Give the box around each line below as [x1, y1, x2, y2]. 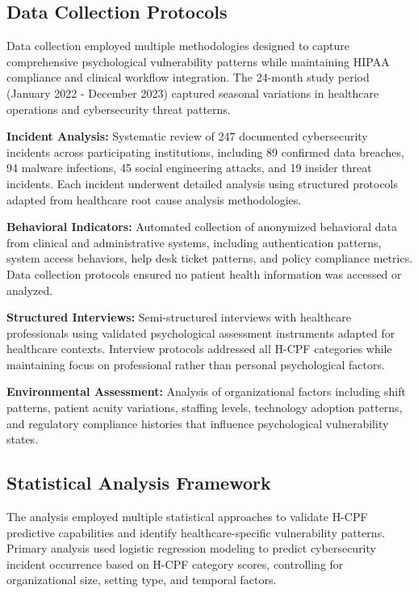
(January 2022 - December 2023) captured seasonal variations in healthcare [6, 84, 379, 101]
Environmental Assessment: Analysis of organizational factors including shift [6, 383, 406, 400]
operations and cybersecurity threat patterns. [6, 100, 231, 117]
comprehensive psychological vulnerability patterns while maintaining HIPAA [6, 53, 390, 69]
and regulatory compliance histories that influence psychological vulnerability [6, 414, 389, 431]
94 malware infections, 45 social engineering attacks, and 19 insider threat [6, 159, 372, 176]
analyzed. [6, 281, 53, 298]
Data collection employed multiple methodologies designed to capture [6, 37, 350, 54]
